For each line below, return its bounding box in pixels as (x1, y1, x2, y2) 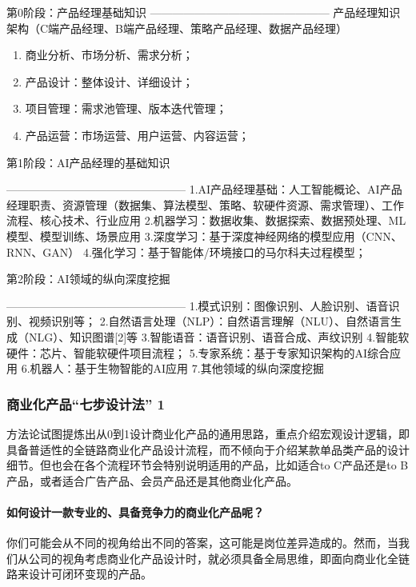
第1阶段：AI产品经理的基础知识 (6, 154, 170, 170)
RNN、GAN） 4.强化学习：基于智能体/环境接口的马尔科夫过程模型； (6, 243, 366, 260)
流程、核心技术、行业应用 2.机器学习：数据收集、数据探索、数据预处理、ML (6, 212, 406, 229)
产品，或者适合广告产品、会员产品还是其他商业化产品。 (6, 472, 298, 489)
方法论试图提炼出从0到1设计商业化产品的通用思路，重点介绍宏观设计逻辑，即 (6, 425, 410, 441)
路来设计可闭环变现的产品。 (6, 565, 152, 582)
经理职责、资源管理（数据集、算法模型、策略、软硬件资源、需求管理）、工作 (6, 196, 404, 213)
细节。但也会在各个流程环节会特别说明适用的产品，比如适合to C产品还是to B (6, 457, 409, 473)
